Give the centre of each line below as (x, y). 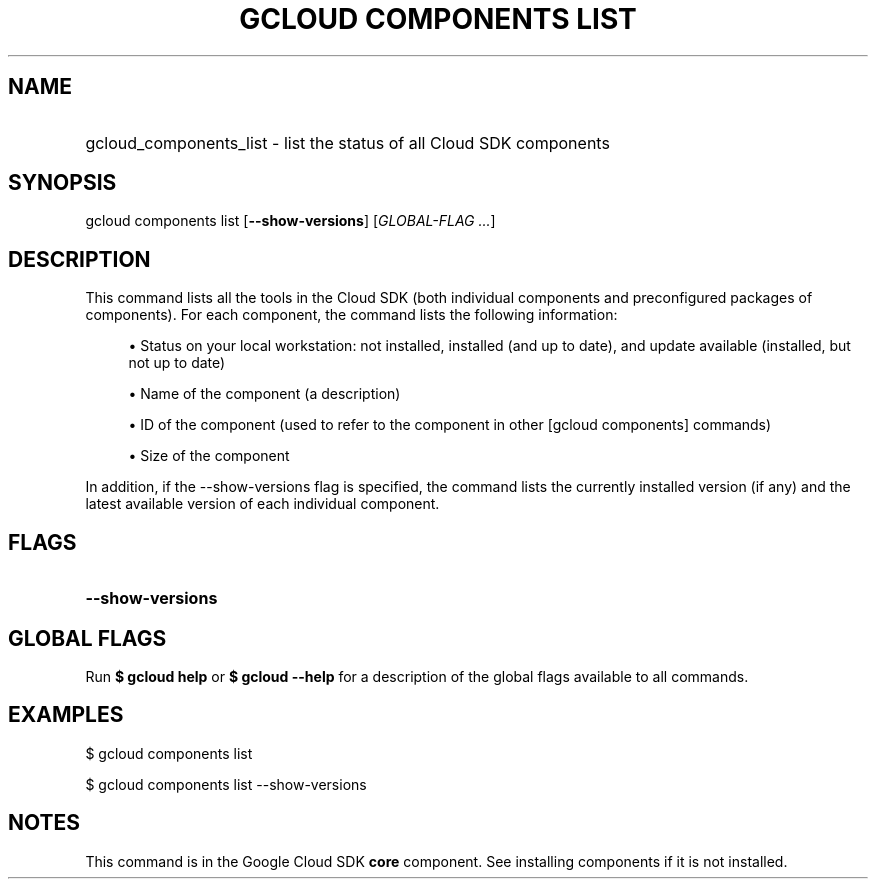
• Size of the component (209, 456)
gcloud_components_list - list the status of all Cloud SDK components (347, 142)
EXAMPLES (66, 715)
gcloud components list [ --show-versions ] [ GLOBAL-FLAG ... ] (290, 221)
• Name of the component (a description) (264, 394)
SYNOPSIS (62, 183)
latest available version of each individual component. (262, 504)
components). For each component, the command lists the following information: (351, 315)
